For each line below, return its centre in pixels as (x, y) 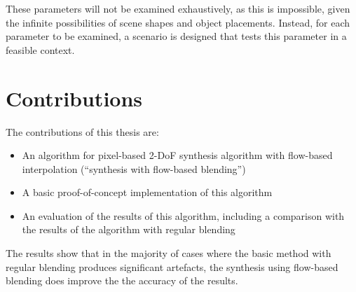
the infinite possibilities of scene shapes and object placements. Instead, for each (178, 22)
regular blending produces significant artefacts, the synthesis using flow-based (172, 266)
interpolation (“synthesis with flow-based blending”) (134, 168)
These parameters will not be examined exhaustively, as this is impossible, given (178, 8)
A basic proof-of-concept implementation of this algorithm (147, 192)
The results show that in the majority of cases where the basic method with (169, 253)
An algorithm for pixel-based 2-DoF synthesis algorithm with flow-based (177, 155)
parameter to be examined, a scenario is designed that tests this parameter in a (176, 36)
